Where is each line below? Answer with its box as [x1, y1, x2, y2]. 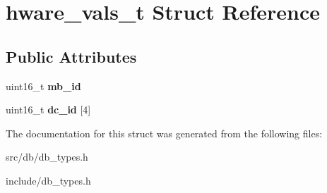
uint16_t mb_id [6, 78, 81, 93]
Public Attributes [6, 45, 137, 67]
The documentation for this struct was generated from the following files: [6, 125, 323, 140]
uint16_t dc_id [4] [6, 102, 91, 117]
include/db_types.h [6, 173, 91, 187]
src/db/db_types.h [6, 149, 88, 164]
